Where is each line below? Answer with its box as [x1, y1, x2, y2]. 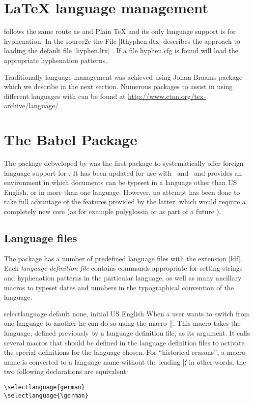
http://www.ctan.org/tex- [128, 91, 206, 101]
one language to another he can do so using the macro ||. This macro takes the [4, 318, 241, 328]
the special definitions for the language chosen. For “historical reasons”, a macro [4, 347, 246, 357]
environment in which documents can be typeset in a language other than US [4, 177, 237, 187]
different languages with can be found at [4, 91, 126, 101]
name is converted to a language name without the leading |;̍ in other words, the [4, 356, 246, 367]
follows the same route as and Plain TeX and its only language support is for [4, 26, 236, 36]
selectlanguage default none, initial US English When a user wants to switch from [4, 308, 250, 318]
